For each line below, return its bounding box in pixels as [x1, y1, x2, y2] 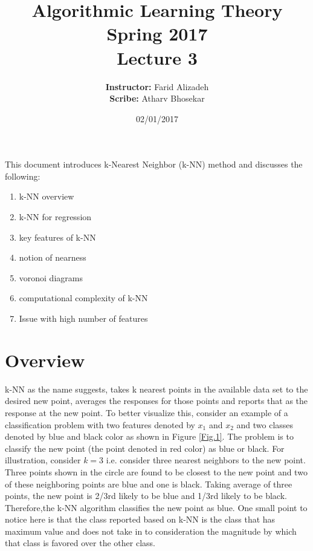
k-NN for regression [19, 210, 92, 223]
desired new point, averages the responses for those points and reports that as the [5, 394, 308, 407]
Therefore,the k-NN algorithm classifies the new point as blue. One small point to [5, 501, 308, 514]
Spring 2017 [106, 21, 208, 46]
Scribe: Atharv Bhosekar [109, 92, 205, 105]
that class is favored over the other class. [5, 536, 155, 549]
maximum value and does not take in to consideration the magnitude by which [5, 524, 297, 537]
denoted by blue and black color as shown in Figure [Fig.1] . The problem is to [5, 430, 294, 443]
